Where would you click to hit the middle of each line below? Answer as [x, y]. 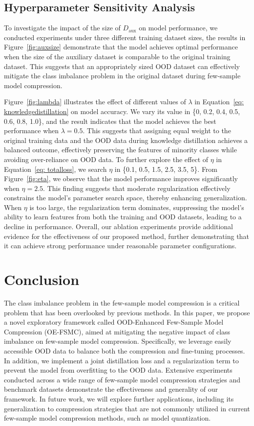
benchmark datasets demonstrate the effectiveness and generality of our [111, 389]
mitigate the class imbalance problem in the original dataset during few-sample [122, 76]
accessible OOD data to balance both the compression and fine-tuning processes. [125, 350]
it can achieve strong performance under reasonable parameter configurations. [120, 246]
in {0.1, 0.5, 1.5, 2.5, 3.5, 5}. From [166, 169]
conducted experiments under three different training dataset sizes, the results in [125, 37]
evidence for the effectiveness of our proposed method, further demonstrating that [127, 236]
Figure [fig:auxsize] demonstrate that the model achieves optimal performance [121, 47]
